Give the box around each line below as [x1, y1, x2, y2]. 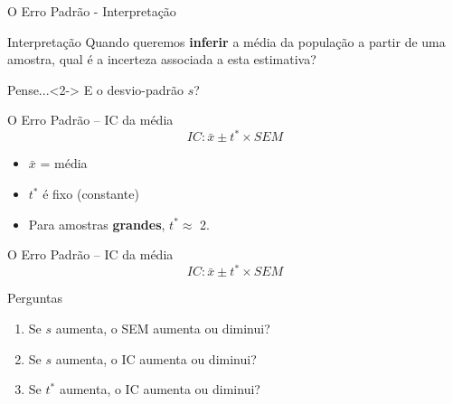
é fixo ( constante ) [42, 184, 139, 203]
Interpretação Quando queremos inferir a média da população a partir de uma [7, 32, 446, 51]
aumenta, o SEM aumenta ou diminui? [55, 318, 270, 337]
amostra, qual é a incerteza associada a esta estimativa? [7, 50, 316, 69]
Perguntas [7, 288, 62, 307]
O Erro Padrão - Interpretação [7, 2, 176, 20]
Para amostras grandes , [28, 214, 165, 233]
